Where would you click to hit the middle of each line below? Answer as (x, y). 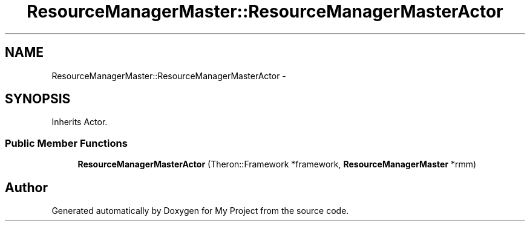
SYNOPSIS (38, 99)
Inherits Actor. (80, 122)
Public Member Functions (66, 143)
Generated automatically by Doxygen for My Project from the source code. (200, 211)
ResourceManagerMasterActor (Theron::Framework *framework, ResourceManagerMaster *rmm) (277, 164)
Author (26, 187)
